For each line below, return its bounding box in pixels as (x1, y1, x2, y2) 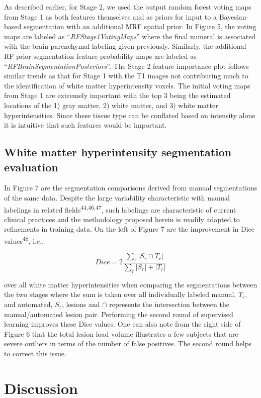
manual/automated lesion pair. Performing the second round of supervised (4, 309, 233, 319)
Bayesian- (219, 11, 249, 22)
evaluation (4, 159, 58, 174)
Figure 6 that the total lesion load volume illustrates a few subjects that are (4, 328, 238, 339)
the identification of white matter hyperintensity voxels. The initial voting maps (4, 80, 250, 90)
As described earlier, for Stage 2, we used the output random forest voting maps (4, 2, 251, 12)
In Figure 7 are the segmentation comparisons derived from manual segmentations (4, 182, 257, 193)
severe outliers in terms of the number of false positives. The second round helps (4, 338, 251, 349)
